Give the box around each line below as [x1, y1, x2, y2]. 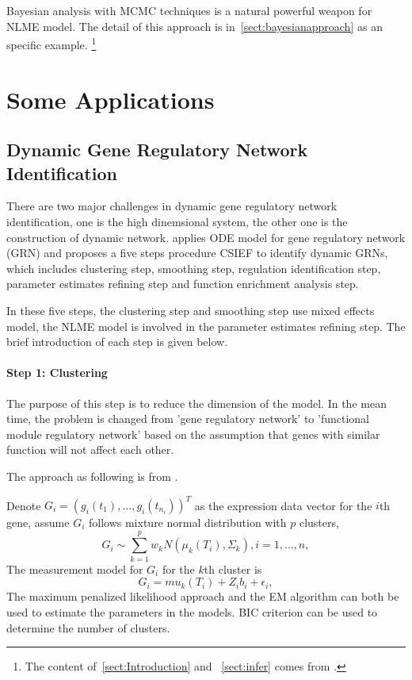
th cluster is [204, 560, 262, 577]
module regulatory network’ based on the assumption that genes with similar [6, 425, 380, 442]
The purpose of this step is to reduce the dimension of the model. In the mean [6, 394, 387, 411]
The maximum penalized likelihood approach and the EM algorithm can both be [6, 588, 399, 605]
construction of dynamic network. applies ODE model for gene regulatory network [6, 229, 406, 245]
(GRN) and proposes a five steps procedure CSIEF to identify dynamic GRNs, [6, 244, 388, 261]
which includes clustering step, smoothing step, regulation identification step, [6, 259, 381, 276]
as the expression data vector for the [194, 497, 372, 513]
